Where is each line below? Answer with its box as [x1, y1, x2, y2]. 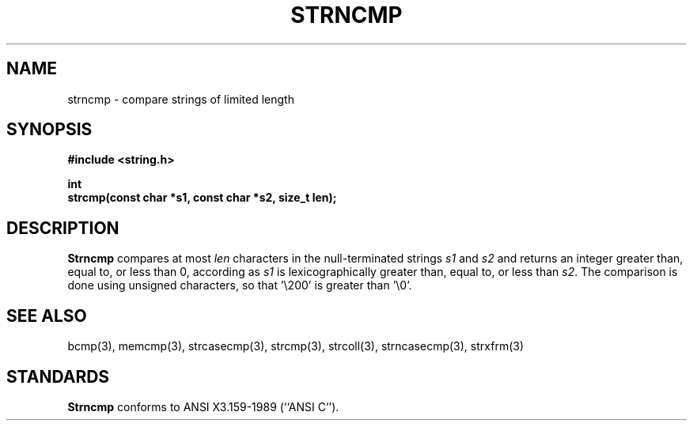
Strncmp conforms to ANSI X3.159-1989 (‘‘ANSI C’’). [67, 399, 339, 414]
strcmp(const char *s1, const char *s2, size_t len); [67, 191, 337, 205]
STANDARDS [6, 366, 110, 387]
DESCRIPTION [6, 217, 119, 238]
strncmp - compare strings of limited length [67, 92, 294, 106]
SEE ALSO [6, 305, 87, 326]
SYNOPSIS [6, 119, 93, 140]
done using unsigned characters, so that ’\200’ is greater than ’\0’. [67, 278, 412, 293]
